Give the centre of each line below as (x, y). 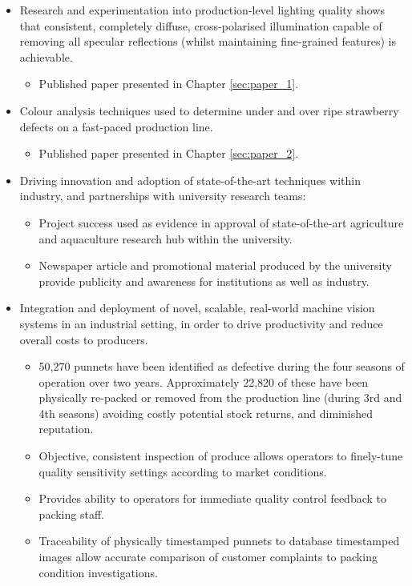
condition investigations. (98, 572)
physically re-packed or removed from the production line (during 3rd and (220, 397)
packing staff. (71, 514)
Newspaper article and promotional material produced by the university (215, 265)
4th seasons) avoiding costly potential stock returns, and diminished (206, 413)
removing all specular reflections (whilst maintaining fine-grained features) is (208, 41)
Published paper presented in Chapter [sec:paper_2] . (169, 153)
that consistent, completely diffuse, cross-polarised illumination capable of (201, 25)
